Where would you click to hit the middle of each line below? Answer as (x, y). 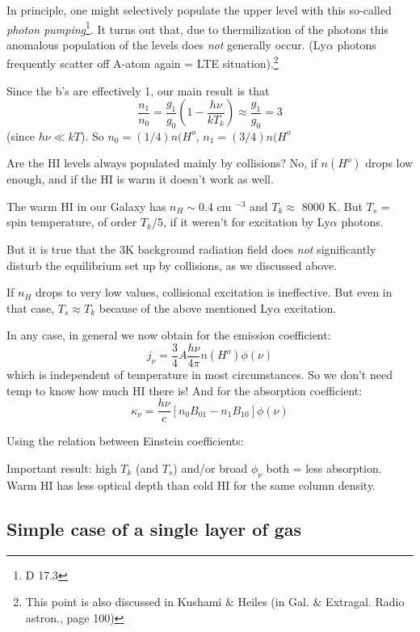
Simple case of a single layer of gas (154, 528)
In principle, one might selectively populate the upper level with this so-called (199, 10)
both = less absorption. (324, 468)
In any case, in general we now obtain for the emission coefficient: (169, 335)
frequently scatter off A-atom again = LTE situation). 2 (143, 62)
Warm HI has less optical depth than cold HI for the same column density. (191, 485)
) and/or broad (210, 468)
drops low (389, 163)
